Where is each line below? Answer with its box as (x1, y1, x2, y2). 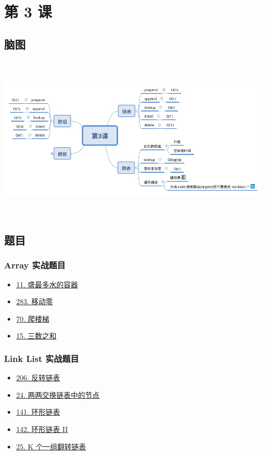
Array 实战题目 (4, 259, 65, 271)
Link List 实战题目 (4, 352, 79, 365)
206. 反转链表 (16, 372, 60, 383)
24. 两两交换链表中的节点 (16, 389, 100, 400)
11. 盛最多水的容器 (16, 279, 78, 289)
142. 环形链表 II (16, 423, 68, 434)
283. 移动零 (16, 296, 53, 307)
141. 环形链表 (16, 406, 60, 417)
